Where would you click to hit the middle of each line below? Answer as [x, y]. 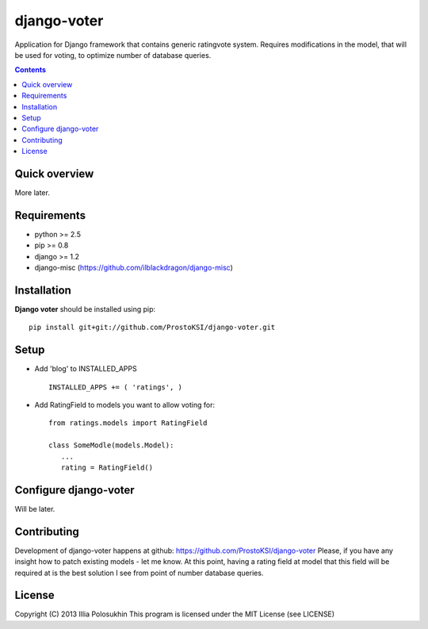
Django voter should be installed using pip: [85, 309]
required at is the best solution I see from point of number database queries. [139, 573]
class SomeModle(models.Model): [111, 445]
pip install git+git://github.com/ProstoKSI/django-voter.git [152, 328]
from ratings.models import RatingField [128, 423]
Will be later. [35, 508]
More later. [32, 192]
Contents [31, 70]
